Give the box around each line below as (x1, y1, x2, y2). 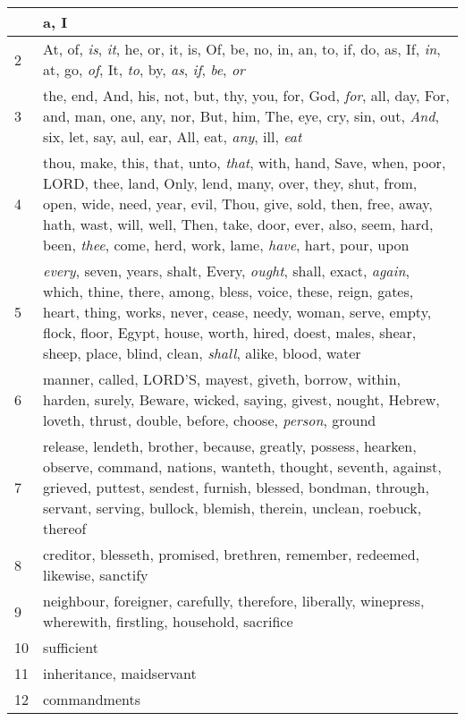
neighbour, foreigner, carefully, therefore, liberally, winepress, (43, 590, 425, 611)
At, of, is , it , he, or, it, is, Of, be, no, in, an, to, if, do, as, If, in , (43, 38, 441, 59)
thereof (43, 518, 87, 539)
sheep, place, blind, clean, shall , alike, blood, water (43, 343, 361, 363)
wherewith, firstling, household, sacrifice (43, 611, 293, 632)
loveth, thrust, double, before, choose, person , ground (43, 410, 376, 430)
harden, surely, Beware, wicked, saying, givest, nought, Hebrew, (43, 389, 440, 410)
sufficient (43, 637, 98, 657)
